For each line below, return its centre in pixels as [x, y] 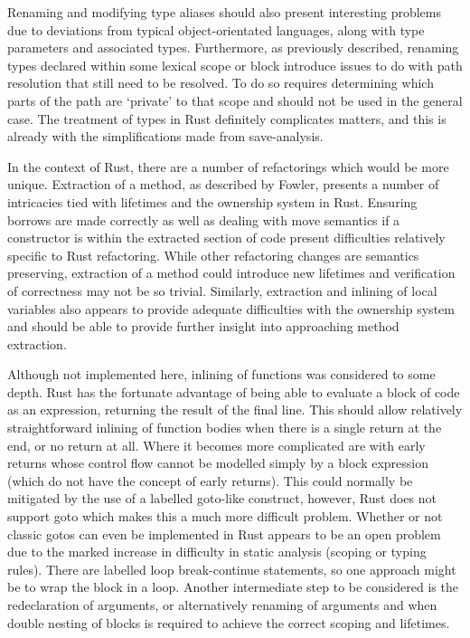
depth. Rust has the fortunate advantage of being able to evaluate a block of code [234, 391]
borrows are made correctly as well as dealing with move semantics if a [204, 219]
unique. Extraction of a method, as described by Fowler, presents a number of [223, 184]
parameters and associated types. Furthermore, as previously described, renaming [233, 48]
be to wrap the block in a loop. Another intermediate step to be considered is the [233, 587]
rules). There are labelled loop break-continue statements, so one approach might [232, 569]
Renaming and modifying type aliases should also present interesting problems [224, 12]
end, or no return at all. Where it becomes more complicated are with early [216, 445]
